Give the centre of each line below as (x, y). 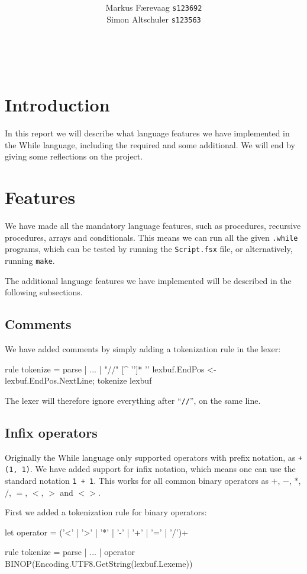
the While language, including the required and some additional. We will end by (150, 144)
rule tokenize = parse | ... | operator (70, 552)
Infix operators (51, 432)
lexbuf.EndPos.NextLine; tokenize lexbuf (78, 380)
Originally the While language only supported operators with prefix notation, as (150, 457)
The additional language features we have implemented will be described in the (148, 280)
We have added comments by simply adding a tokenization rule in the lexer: (143, 349)
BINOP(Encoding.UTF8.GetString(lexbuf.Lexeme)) (99, 563)
